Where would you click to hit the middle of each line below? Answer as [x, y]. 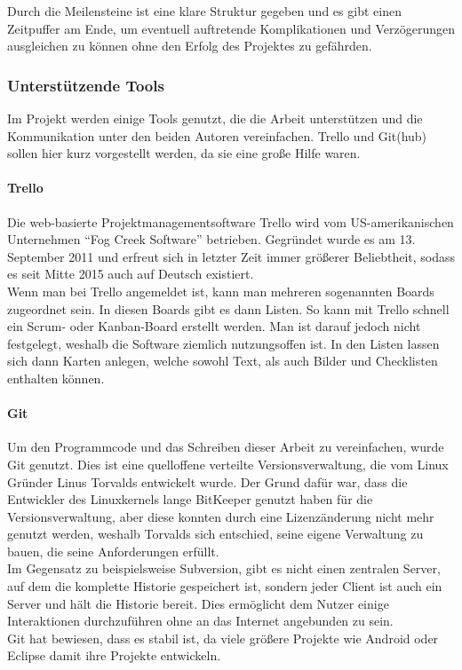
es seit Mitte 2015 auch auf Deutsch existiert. [131, 274]
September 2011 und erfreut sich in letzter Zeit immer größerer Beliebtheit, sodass [231, 256]
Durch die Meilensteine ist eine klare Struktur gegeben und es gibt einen [204, 11]
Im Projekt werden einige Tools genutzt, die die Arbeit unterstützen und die [215, 118]
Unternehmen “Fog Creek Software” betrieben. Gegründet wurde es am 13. [211, 239]
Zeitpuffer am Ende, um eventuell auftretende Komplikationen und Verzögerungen [231, 28]
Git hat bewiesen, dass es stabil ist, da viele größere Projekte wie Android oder [223, 638]
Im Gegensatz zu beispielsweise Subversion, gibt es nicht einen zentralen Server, [224, 568]
